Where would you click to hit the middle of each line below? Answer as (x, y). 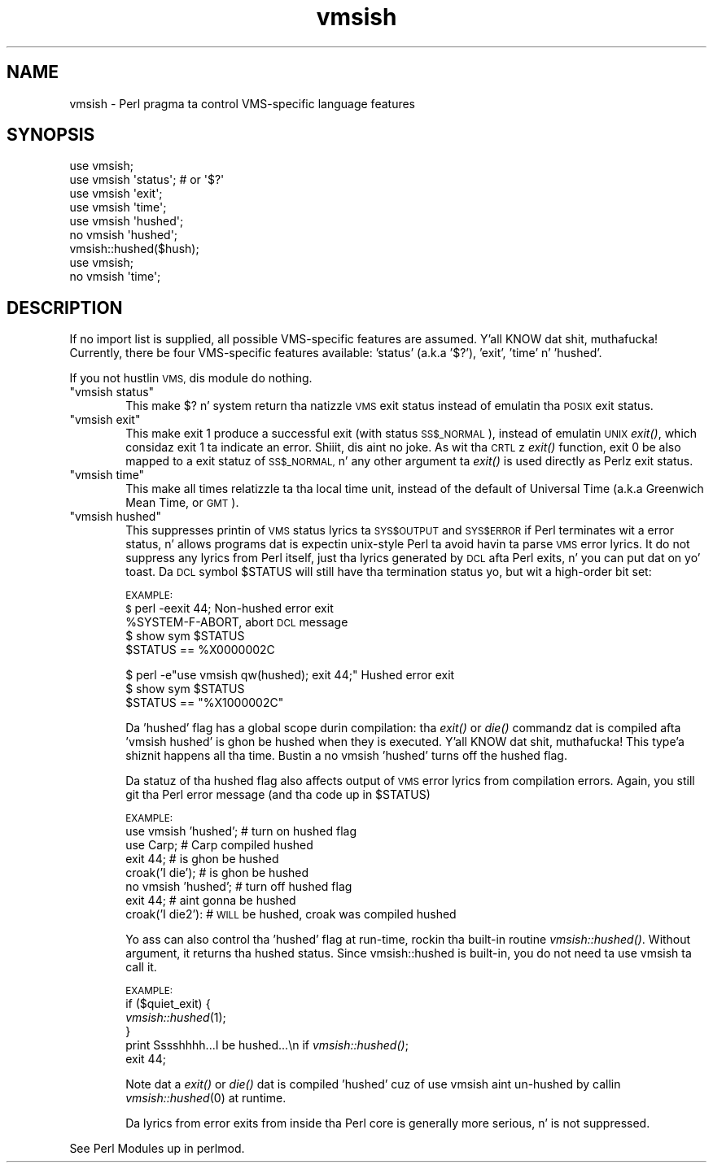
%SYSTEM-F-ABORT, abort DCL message (237, 622)
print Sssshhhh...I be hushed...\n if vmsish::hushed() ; (267, 1045)
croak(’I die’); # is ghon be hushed (217, 873)
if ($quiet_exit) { (168, 1004)
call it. (141, 967)
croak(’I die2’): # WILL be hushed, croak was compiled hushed (291, 914)
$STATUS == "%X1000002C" (205, 703)
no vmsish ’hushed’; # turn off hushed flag (239, 887)
